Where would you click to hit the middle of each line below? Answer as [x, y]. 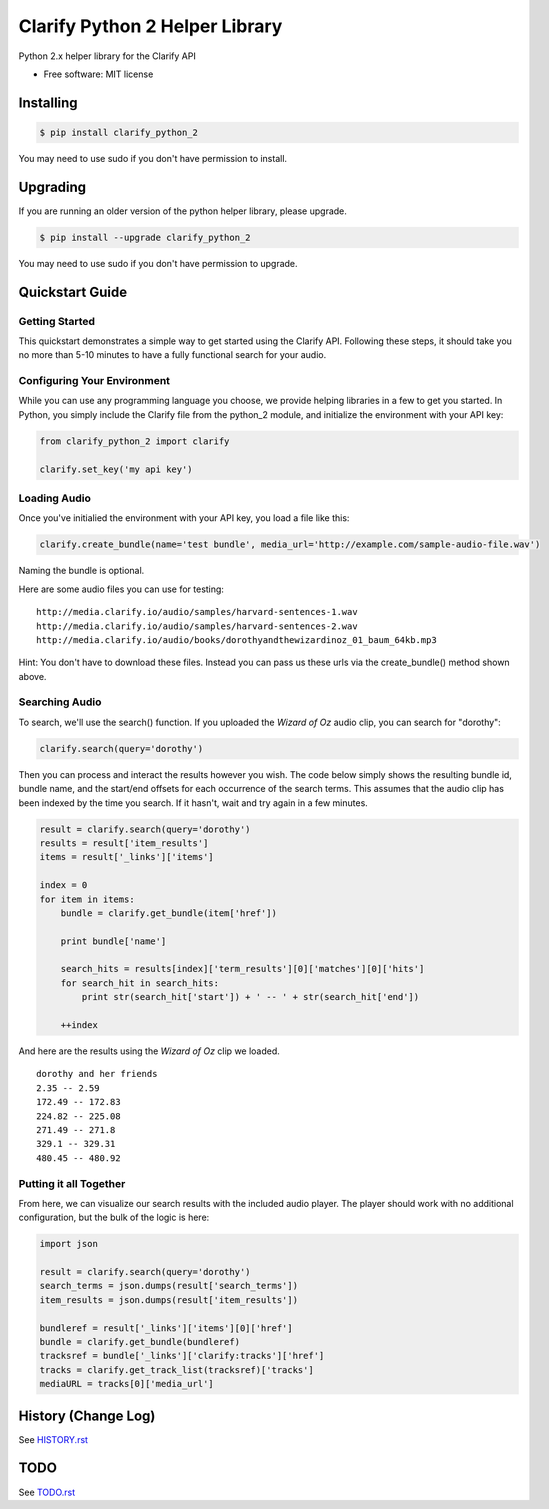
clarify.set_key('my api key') [116, 469]
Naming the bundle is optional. [81, 571]
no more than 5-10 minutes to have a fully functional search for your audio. [172, 355]
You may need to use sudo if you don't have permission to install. [153, 158]
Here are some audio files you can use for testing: [121, 589]
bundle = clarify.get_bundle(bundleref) [139, 1341]
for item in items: [87, 899]
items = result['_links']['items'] [126, 857]
